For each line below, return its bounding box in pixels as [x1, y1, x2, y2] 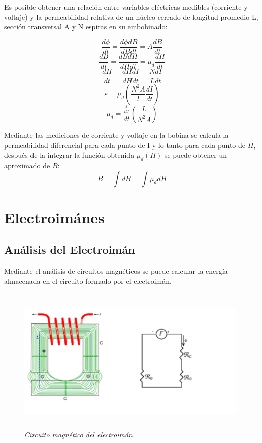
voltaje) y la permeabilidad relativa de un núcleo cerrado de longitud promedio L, [4, 11, 258, 22]
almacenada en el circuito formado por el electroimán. [4, 275, 172, 286]
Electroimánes [4, 206, 105, 227]
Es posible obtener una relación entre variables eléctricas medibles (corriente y [4, 2, 248, 12]
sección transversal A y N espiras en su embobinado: [4, 21, 168, 32]
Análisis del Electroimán [4, 242, 135, 257]
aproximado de [4, 160, 50, 170]
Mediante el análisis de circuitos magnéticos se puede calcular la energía [4, 265, 228, 276]
